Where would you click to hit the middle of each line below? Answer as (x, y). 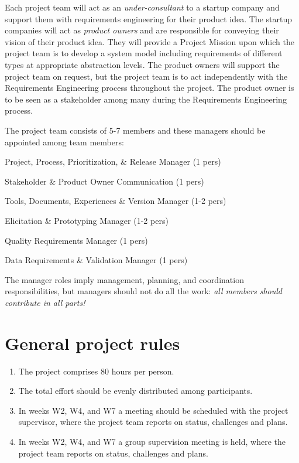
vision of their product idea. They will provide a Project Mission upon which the (149, 41)
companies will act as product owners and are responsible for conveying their (142, 30)
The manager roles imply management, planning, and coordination (124, 279)
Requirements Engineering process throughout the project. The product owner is (149, 88)
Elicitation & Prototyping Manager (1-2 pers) (87, 220)
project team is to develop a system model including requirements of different (144, 53)
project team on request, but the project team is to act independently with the (146, 76)
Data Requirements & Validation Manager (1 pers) (96, 260)
